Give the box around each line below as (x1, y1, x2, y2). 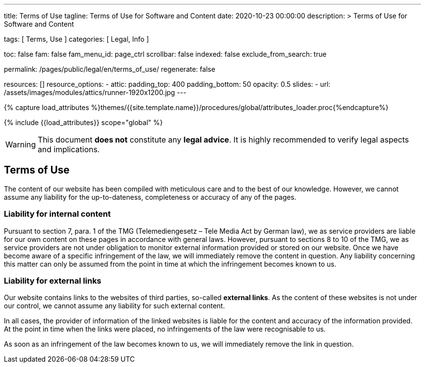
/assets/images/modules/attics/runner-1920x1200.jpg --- (4, 88, 186, 96)
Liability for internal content (4, 209, 111, 219)
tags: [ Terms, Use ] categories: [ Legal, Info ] (4, 35, 149, 43)
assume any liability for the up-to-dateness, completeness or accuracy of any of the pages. (4, 192, 296, 201)
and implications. (37, 144, 100, 154)
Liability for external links (4, 275, 101, 286)
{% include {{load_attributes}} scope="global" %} (4, 118, 163, 127)
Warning (5, 140, 36, 149)
